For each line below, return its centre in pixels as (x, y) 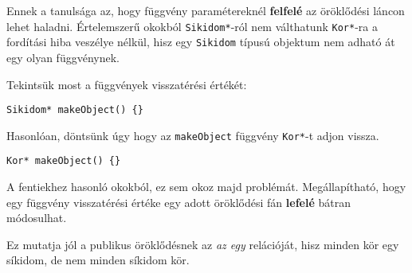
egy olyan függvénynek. (63, 57)
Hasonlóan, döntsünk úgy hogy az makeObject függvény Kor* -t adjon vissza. (193, 135)
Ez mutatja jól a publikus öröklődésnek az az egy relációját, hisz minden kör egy (203, 244)
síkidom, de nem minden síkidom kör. (98, 260)
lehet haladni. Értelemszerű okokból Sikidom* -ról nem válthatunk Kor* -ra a (192, 26)
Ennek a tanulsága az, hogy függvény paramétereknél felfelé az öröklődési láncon (206, 10)
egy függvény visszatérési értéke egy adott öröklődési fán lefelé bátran (179, 202)
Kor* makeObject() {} (64, 161)
